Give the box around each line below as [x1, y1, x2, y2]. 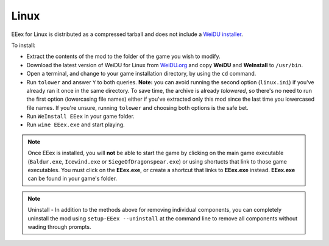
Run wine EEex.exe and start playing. [26, 121, 125, 128]
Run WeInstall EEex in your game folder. [26, 113, 135, 120]
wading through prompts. [27, 223, 91, 230]
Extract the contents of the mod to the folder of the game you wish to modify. [26, 52, 221, 60]
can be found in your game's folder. [27, 175, 118, 183]
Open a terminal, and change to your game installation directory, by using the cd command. [26, 70, 256, 78]
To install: [11, 42, 36, 49]
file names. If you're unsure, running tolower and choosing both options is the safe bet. [26, 104, 249, 111]
